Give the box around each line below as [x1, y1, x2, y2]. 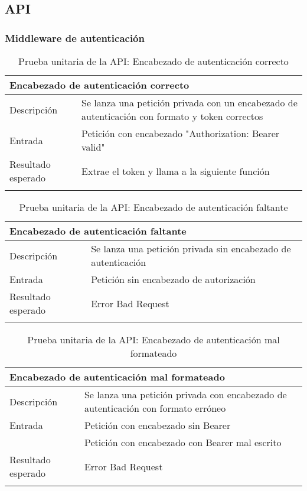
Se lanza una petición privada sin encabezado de [91, 242, 291, 255]
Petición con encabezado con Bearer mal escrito [84, 435, 282, 449]
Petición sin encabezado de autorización [91, 272, 256, 286]
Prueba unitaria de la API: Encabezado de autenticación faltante [19, 200, 288, 214]
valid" [81, 140, 105, 154]
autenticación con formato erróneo [84, 401, 226, 415]
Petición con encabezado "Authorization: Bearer [81, 126, 280, 140]
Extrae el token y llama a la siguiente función [81, 164, 270, 178]
